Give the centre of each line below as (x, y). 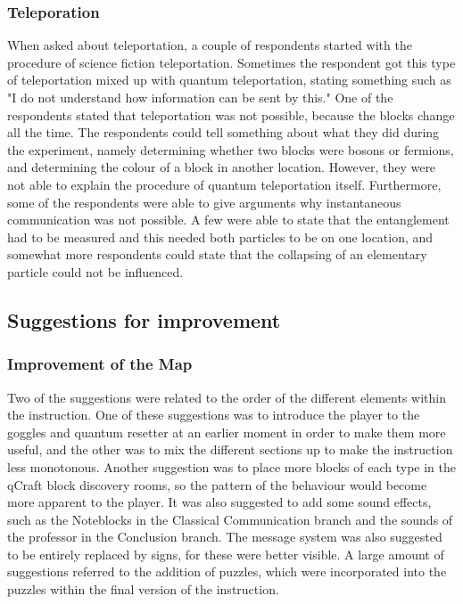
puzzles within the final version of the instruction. (143, 589)
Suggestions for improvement (144, 319)
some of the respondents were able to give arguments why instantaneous (204, 202)
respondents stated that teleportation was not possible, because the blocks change (231, 114)
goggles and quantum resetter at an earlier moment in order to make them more (227, 432)
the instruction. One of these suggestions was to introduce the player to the (214, 415)
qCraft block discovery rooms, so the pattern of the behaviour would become (217, 484)
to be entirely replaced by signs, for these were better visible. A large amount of (226, 554)
